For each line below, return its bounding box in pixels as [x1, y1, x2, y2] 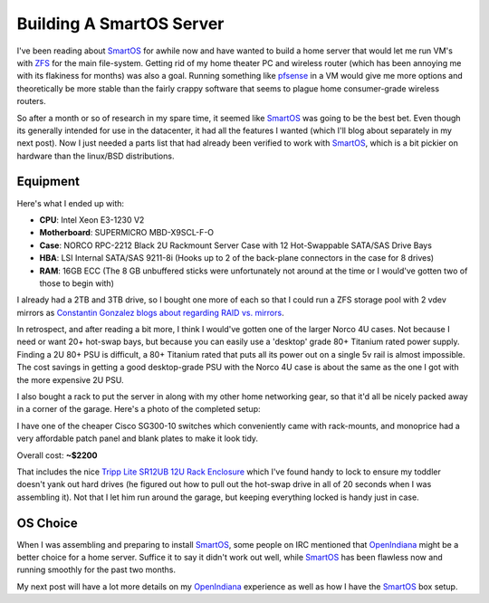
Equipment [16, 174, 81, 189]
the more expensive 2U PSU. [16, 374, 124, 385]
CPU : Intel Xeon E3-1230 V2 [39, 214, 145, 225]
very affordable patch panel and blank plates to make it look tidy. [16, 433, 258, 444]
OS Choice [16, 515, 78, 531]
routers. [16, 96, 47, 107]
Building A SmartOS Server [16, 14, 225, 33]
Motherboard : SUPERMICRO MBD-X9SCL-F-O [39, 227, 215, 238]
